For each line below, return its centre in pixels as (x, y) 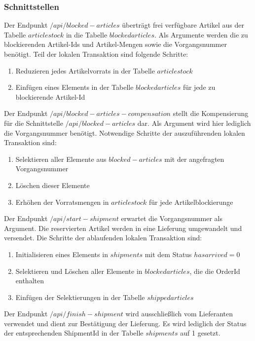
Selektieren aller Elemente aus (61, 159)
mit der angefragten (194, 159)
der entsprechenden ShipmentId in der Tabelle (74, 333)
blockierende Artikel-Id (50, 96)
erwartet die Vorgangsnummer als (172, 218)
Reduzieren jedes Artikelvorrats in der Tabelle (85, 70)
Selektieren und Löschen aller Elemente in (79, 271)
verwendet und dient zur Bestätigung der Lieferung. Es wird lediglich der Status (125, 323)
